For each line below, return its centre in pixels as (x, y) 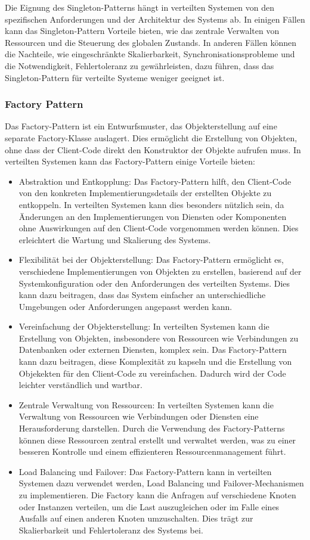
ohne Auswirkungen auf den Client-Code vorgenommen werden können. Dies (159, 228)
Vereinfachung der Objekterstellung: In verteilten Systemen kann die (144, 326)
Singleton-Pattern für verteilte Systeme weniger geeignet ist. (115, 77)
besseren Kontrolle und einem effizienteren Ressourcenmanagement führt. (152, 451)
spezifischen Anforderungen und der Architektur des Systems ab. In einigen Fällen (155, 19)
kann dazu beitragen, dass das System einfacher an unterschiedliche (142, 295)
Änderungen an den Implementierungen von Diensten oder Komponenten (153, 216)
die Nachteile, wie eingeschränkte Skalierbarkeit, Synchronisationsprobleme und (150, 54)
